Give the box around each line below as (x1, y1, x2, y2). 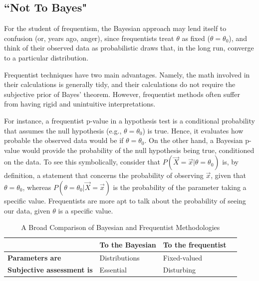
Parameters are (7, 252, 61, 262)
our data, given (4, 205, 50, 215)
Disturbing (163, 264, 196, 275)
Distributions (99, 252, 140, 262)
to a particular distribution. (4, 52, 89, 62)
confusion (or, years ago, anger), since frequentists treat (4, 32, 174, 43)
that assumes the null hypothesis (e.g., (4, 125, 122, 135)
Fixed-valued (163, 252, 203, 262)
